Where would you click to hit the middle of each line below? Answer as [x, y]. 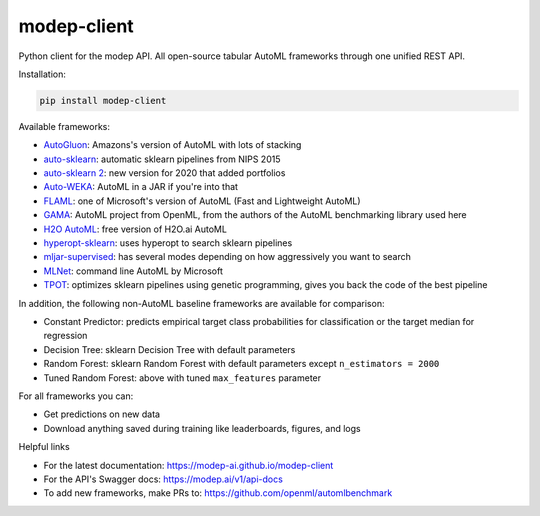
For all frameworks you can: [76, 396]
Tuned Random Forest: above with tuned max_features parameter [182, 377]
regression [65, 336]
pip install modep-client [103, 100]
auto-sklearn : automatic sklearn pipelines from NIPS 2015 [162, 159]
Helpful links [44, 447]
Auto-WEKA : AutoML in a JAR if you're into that [141, 187]
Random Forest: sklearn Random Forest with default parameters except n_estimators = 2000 [241, 364]
